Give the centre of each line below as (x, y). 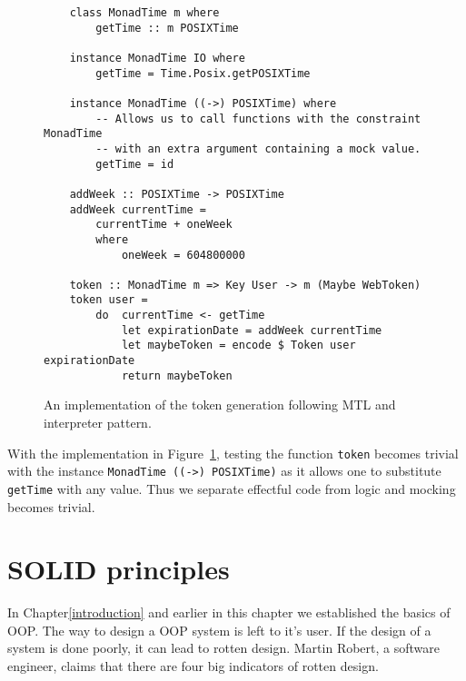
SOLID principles (119, 569)
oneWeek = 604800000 (183, 255)
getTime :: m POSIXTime (167, 28)
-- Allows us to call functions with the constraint (258, 118)
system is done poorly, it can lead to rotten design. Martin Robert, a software (223, 648)
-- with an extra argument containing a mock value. (258, 148)
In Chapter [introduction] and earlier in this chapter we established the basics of (229, 612)
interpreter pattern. (98, 422)
